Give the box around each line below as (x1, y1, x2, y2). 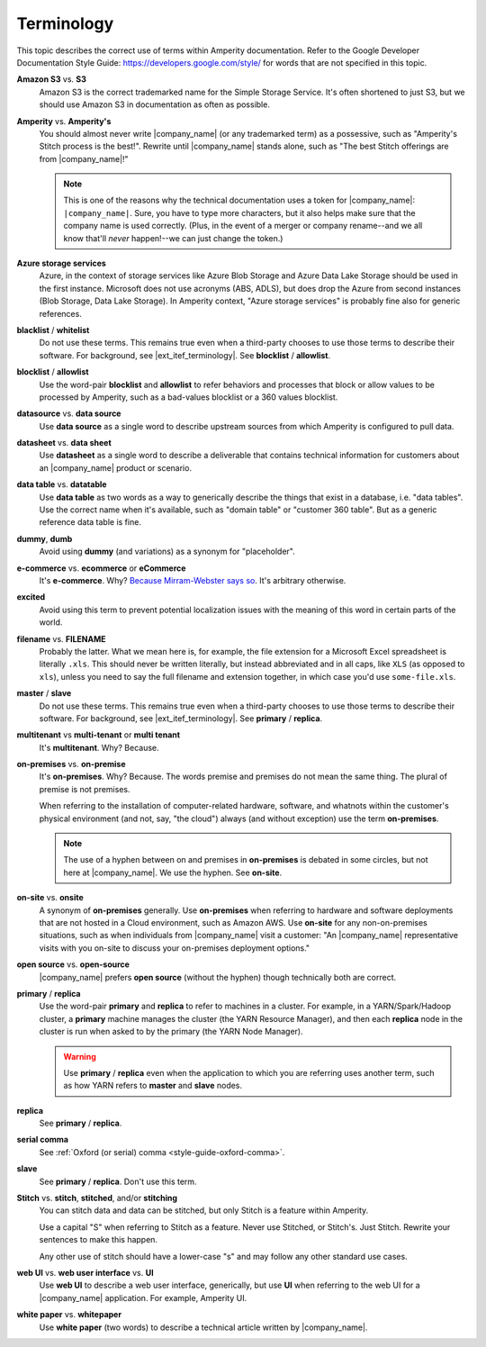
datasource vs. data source (16, 408, 121, 419)
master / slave (16, 688, 72, 699)
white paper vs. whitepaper (16, 1309, 121, 1320)
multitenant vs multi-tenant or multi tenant (16, 729, 180, 740)
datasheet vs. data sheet (16, 438, 112, 448)
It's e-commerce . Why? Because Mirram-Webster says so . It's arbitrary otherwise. (39, 575, 346, 585)
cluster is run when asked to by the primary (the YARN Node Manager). (39, 1026, 303, 1037)
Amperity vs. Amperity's (16, 115, 112, 126)
